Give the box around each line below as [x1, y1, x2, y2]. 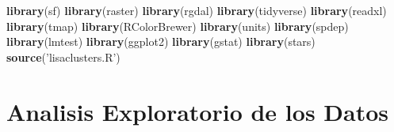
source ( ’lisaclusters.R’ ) [6, 48, 120, 65]
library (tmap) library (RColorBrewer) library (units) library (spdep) [6, 17, 349, 34]
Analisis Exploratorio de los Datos [6, 95, 388, 127]
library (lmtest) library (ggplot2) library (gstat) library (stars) [6, 33, 316, 50]
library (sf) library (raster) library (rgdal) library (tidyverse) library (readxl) [6, 2, 387, 18]
